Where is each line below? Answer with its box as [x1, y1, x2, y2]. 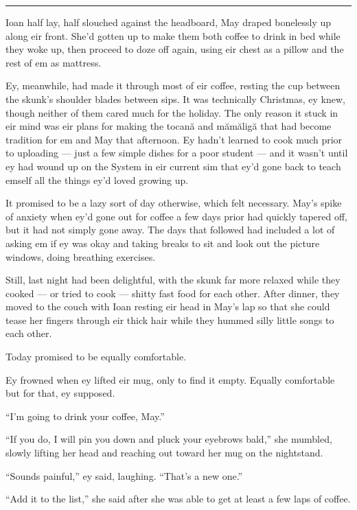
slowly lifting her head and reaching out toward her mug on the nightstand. [5, 445, 323, 460]
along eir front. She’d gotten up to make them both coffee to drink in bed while [5, 28, 341, 43]
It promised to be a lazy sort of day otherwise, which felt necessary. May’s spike [5, 196, 342, 210]
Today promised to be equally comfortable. [5, 349, 187, 364]
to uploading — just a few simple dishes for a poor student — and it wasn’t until [5, 146, 348, 160]
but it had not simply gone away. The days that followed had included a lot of [5, 222, 335, 237]
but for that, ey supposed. [5, 386, 115, 400]
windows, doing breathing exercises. [5, 249, 156, 264]
